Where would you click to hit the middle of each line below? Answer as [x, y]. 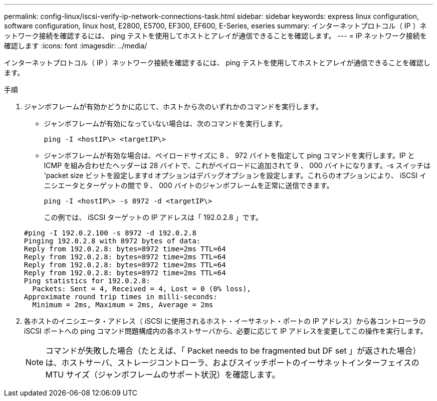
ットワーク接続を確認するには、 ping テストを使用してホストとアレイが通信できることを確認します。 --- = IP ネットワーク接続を [216, 36]
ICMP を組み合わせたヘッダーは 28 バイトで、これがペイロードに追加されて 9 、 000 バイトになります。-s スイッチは [237, 165]
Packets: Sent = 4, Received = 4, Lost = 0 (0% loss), [142, 289]
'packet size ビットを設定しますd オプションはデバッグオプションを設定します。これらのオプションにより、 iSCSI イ [235, 175]
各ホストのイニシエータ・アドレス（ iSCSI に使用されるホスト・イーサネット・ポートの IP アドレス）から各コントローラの [225, 321]
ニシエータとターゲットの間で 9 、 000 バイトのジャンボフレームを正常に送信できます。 [189, 185]
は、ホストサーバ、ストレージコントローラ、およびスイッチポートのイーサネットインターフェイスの [232, 363]
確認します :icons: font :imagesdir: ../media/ [76, 46]
